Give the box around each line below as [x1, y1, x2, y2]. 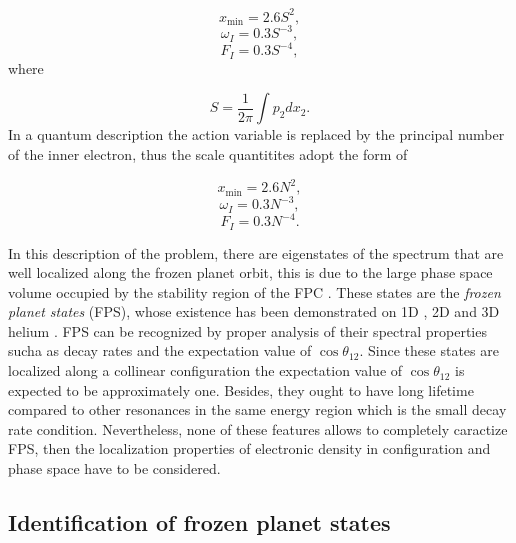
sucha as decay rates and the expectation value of [8, 340, 312, 361]
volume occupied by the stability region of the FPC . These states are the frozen [8, 281, 501, 302]
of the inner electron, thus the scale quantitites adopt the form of [8, 144, 408, 165]
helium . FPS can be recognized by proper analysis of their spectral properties [8, 320, 487, 341]
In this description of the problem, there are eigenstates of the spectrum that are [8, 242, 504, 263]
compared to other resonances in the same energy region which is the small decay [8, 399, 507, 420]
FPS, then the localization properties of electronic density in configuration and [8, 438, 491, 459]
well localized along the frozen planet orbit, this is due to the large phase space [8, 262, 493, 283]
